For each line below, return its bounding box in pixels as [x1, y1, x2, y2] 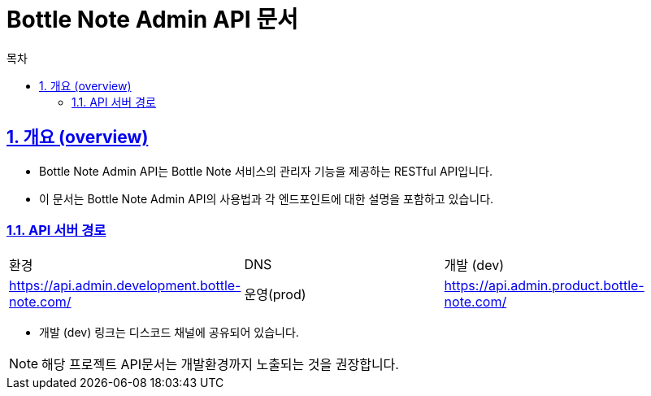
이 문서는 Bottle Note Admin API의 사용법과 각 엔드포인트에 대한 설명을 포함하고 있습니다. [39, 191, 494, 206]
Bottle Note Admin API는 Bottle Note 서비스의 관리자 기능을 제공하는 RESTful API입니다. [39, 163, 493, 178]
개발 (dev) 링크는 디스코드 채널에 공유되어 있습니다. [39, 325, 299, 340]
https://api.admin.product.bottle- [444, 277, 644, 294]
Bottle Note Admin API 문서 [7, 6, 298, 33]
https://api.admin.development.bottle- [9, 277, 241, 294]
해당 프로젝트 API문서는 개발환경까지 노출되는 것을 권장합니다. [41, 356, 399, 373]
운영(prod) [244, 286, 306, 303]
